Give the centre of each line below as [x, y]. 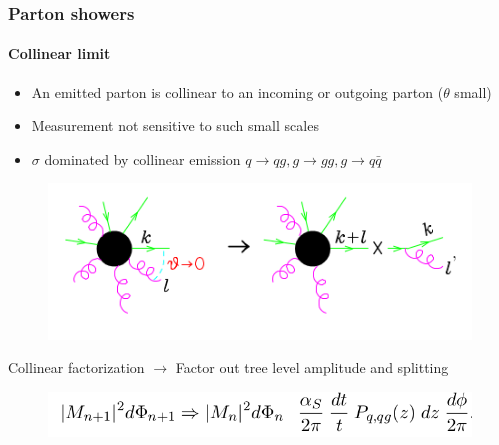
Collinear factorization [76, 367]
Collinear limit [59, 53]
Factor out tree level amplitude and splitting [312, 367]
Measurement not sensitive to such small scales [175, 125]
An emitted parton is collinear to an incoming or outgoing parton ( [237, 91]
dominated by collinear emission [142, 158]
